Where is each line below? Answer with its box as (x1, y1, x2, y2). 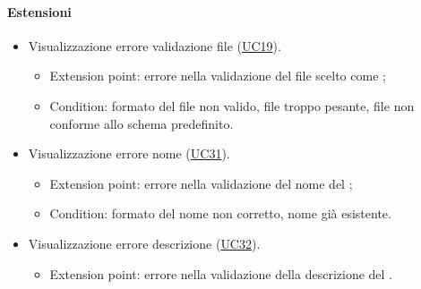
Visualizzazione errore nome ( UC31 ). (28, 144, 230, 163)
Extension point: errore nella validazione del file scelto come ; (49, 66, 386, 85)
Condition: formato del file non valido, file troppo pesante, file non (49, 96, 415, 115)
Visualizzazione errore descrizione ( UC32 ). (28, 234, 261, 252)
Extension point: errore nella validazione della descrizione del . (49, 264, 393, 283)
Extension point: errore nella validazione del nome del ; (49, 174, 353, 192)
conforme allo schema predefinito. (49, 114, 234, 132)
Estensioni (7, 2, 72, 21)
